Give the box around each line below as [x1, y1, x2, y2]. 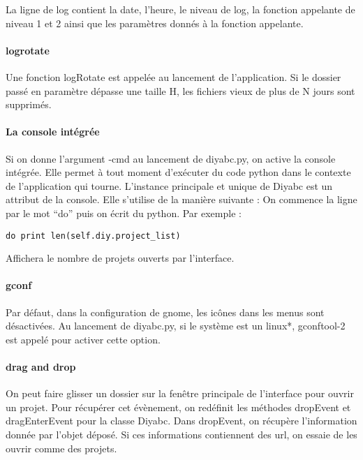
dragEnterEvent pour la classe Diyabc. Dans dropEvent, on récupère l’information [6, 413, 357, 428]
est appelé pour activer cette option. [6, 332, 161, 346]
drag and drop [6, 359, 76, 373]
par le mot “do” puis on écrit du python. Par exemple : [6, 205, 242, 220]
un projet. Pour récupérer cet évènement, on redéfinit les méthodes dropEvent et [6, 399, 351, 414]
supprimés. [6, 97, 52, 112]
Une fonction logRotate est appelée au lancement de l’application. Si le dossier [6, 69, 341, 84]
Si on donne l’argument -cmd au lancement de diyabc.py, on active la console [6, 151, 336, 165]
